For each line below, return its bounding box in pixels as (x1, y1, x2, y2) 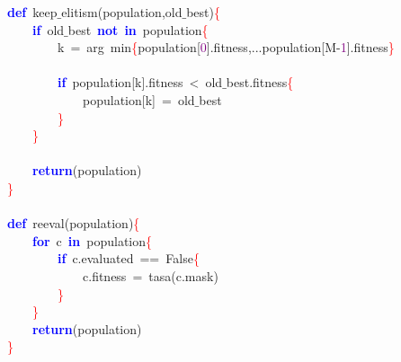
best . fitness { (226, 73, 294, 92)
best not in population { (67, 20, 209, 39)
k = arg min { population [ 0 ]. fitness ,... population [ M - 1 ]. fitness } (57, 38, 395, 57)
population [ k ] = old (82, 90, 195, 109)
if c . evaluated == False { (58, 249, 200, 268)
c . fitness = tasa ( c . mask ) (82, 266, 218, 285)
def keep (7, 3, 58, 21)
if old (32, 20, 65, 39)
